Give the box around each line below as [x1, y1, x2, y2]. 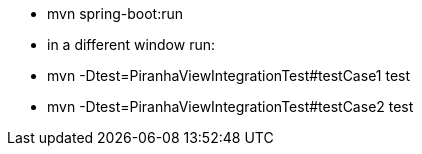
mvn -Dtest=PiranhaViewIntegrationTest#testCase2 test [47, 98, 414, 115]
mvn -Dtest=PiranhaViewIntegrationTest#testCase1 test [47, 67, 411, 84]
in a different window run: [47, 36, 215, 53]
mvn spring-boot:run [47, 5, 183, 22]
